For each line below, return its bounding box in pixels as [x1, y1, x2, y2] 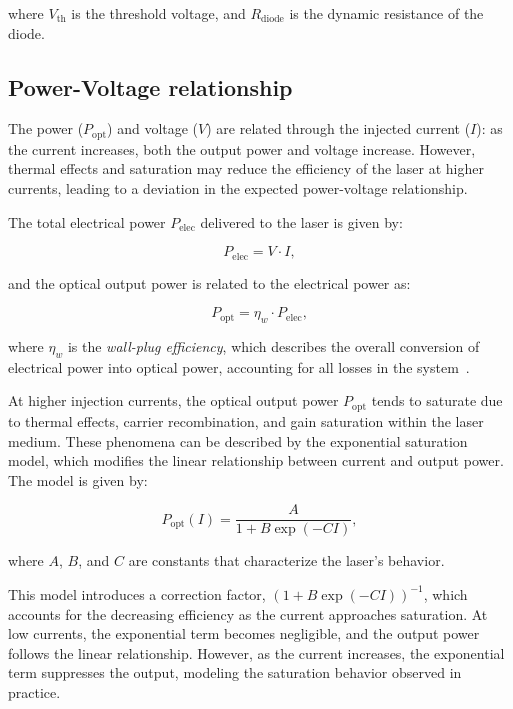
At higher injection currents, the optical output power [8, 390, 339, 411]
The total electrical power [8, 211, 166, 232]
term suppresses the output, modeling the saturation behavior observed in [8, 662, 462, 683]
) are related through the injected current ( [206, 118, 471, 139]
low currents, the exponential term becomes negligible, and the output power [8, 623, 480, 644]
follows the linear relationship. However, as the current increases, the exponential [8, 642, 505, 663]
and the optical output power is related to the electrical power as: [8, 272, 411, 293]
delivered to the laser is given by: [200, 211, 403, 232]
